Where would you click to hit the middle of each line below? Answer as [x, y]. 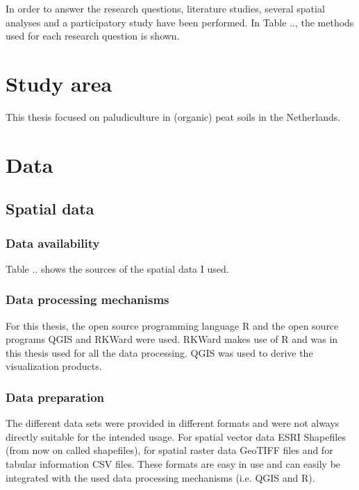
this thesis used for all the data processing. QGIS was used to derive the [159, 352]
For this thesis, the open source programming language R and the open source [172, 325]
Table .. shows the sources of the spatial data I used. [117, 268]
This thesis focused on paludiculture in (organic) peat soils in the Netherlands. [173, 116]
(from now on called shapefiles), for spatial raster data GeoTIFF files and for [169, 450]
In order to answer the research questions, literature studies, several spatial [165, 8]
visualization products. [54, 366]
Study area [59, 83]
